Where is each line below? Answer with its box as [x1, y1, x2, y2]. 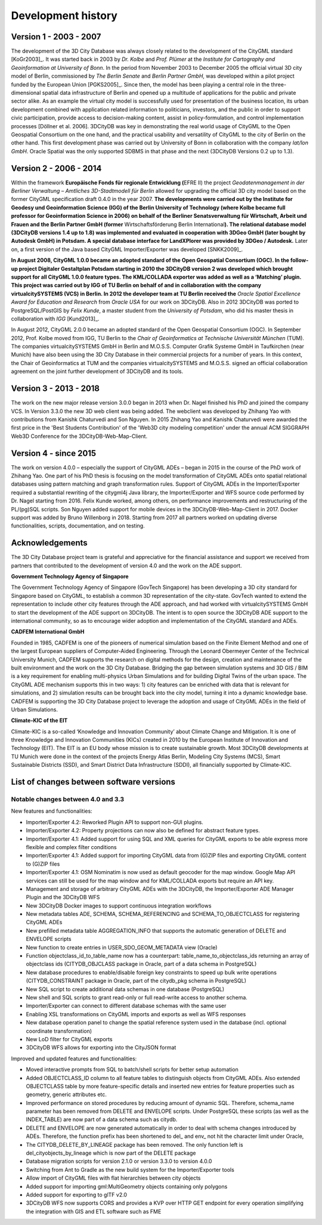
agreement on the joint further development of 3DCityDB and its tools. [11, 368, 184, 375]
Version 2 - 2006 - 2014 [11, 163, 102, 173]
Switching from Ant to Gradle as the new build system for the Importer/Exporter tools [26, 1166, 235, 1173]
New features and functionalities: [11, 807, 92, 814]
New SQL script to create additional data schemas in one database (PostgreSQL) [26, 985, 225, 993]
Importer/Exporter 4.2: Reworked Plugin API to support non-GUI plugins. [26, 818, 204, 826]
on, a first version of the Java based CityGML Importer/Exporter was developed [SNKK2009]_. [11, 245, 243, 253]
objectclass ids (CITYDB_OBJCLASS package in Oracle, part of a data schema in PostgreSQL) [26, 961, 257, 968]
